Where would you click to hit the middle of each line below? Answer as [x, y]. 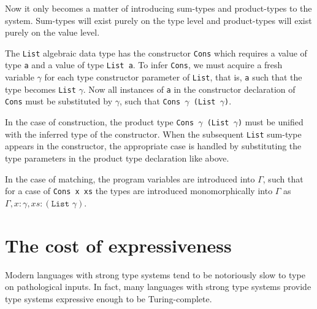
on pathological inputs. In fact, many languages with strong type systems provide [158, 287]
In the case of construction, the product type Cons [100, 122]
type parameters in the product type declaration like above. [117, 158]
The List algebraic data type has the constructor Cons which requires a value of [156, 53]
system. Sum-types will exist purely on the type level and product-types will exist [158, 20]
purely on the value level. [52, 32]
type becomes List [40, 89]
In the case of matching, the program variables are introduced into [130, 178]
